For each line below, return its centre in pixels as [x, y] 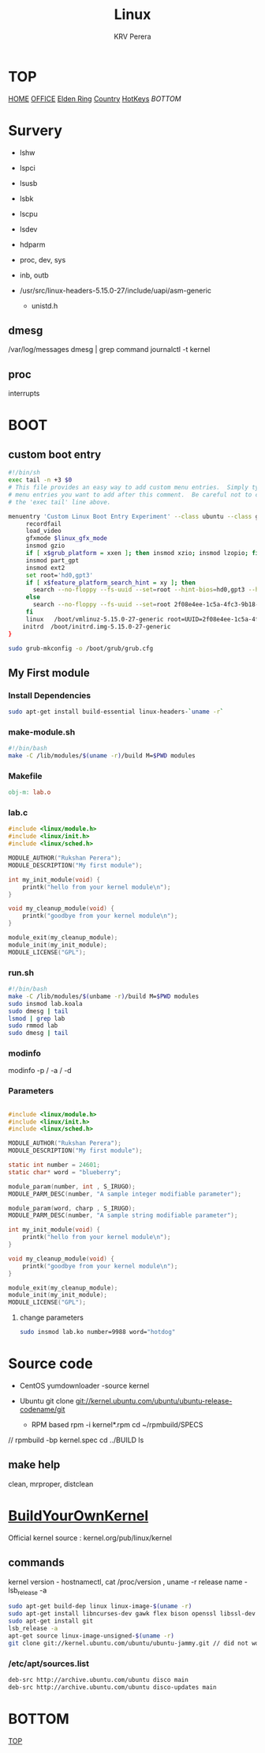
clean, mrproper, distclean [51, 1483]
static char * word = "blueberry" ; [65, 1172]
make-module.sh [42, 731]
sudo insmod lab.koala [45, 1003]
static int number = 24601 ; [54, 1165]
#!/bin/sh [24, 473]
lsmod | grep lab [37, 1018]
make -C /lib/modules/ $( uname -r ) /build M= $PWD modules [102, 756]
